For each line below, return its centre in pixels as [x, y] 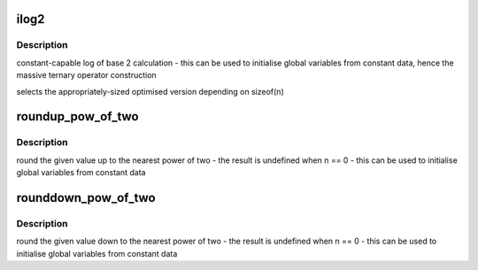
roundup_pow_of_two [77, 116]
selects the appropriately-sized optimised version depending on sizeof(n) [150, 91]
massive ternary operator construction [86, 75]
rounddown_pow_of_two [86, 198]
